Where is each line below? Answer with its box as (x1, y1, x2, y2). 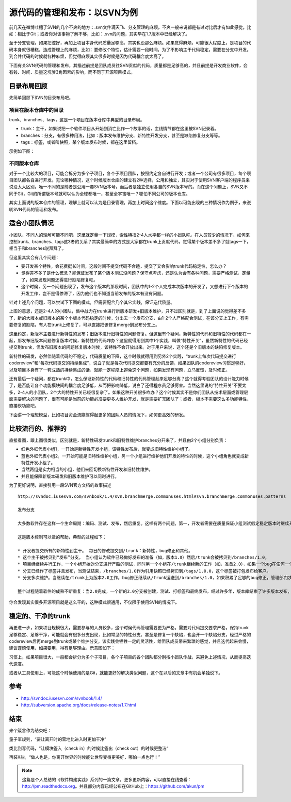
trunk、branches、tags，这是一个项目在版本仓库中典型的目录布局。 (9, 116, 145, 122)
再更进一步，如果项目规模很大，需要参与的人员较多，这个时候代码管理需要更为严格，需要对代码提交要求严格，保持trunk (9, 625, 249, 631)
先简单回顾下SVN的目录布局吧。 (9, 95, 74, 100)
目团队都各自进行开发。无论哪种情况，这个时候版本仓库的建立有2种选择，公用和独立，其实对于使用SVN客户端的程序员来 (9, 177, 250, 183)
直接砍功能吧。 (9, 403, 39, 409)
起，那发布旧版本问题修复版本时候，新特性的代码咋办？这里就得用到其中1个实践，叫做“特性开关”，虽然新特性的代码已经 (9, 337, 248, 343)
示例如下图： (9, 148, 35, 154)
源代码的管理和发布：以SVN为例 (9, 7, 138, 18)
